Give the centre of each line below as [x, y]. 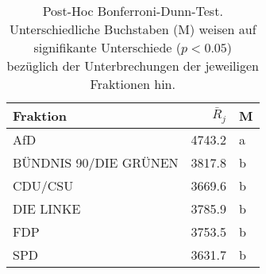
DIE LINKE [47, 208]
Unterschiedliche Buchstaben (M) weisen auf [133, 29]
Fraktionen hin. [133, 84]
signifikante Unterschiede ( [107, 47]
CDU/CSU [43, 185]
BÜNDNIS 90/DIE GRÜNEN [96, 162]
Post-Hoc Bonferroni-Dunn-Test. [133, 11]
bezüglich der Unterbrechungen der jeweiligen [133, 66]
